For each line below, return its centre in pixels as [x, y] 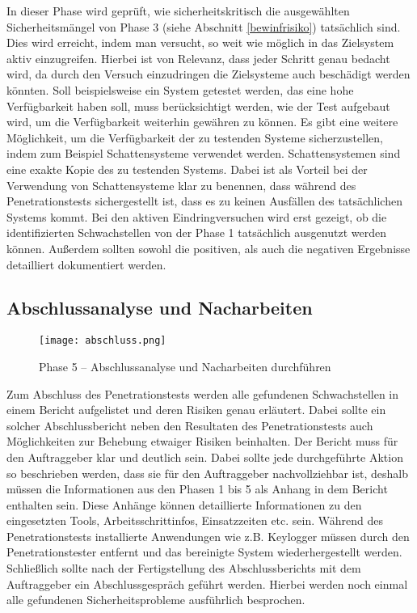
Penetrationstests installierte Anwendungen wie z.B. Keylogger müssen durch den [208, 536]
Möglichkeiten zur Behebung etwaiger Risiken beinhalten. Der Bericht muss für [202, 441]
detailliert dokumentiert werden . [86, 264]
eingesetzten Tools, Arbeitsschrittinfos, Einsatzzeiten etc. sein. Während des [195, 520]
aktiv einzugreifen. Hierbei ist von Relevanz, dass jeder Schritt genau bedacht [198, 58]
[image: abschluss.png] [103, 341]
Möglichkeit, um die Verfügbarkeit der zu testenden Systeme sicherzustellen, [195, 137]
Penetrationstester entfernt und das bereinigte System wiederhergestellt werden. [204, 552]
